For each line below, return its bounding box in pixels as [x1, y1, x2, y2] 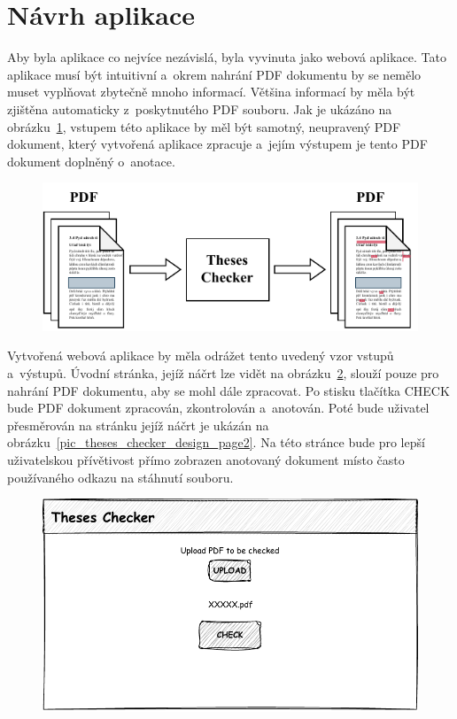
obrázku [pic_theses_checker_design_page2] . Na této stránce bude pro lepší [7, 433, 425, 452]
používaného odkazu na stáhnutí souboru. [7, 468, 234, 486]
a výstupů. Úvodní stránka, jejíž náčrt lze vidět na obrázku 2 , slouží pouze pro [7, 364, 439, 383]
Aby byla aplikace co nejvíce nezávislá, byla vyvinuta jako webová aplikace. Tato [7, 48, 446, 66]
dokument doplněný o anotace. [7, 151, 175, 170]
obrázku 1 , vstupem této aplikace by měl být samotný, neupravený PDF [7, 117, 401, 135]
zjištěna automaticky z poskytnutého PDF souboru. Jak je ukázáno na [7, 99, 392, 118]
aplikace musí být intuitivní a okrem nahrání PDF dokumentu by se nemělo [7, 65, 422, 83]
